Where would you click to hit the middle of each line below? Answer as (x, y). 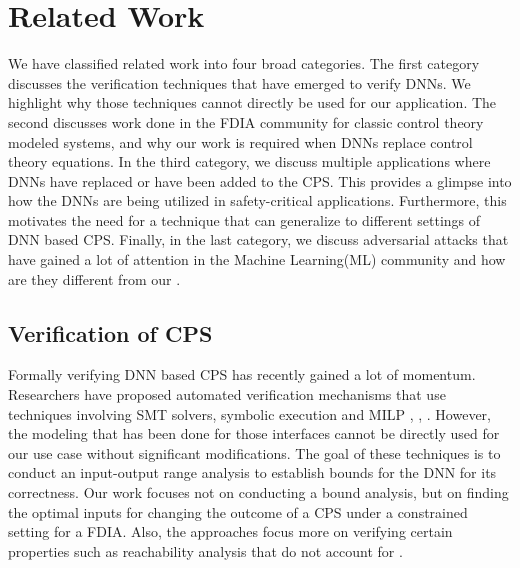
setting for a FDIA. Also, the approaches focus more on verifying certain (230, 531)
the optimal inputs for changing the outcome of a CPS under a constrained (238, 511)
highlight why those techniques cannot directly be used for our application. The (252, 102)
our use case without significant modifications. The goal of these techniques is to (254, 452)
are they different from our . (94, 278)
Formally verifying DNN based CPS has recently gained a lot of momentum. (242, 374)
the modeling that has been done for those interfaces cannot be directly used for (254, 433)
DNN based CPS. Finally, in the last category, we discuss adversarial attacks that (258, 239)
